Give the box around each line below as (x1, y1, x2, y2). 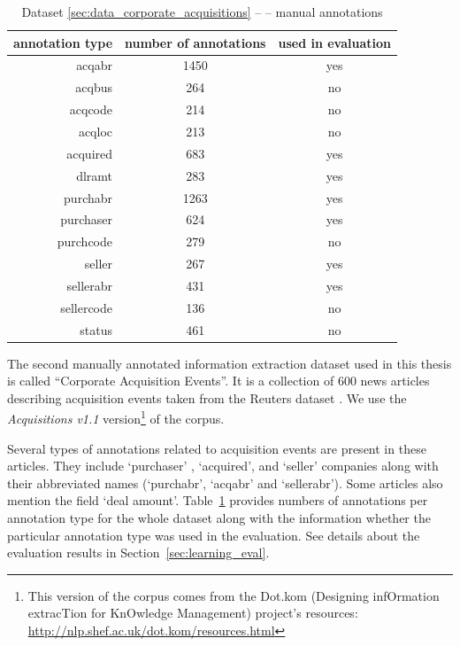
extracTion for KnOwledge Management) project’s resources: (27, 603, 358, 622)
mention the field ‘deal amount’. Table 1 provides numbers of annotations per (7, 491, 428, 510)
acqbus (75, 78, 113, 97)
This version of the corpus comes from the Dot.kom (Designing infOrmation (27, 586, 440, 604)
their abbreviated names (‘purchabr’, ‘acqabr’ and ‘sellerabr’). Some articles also (7, 473, 443, 492)
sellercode (60, 298, 113, 316)
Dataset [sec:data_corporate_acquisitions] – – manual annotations (21, 3, 383, 20)
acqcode (69, 100, 113, 119)
